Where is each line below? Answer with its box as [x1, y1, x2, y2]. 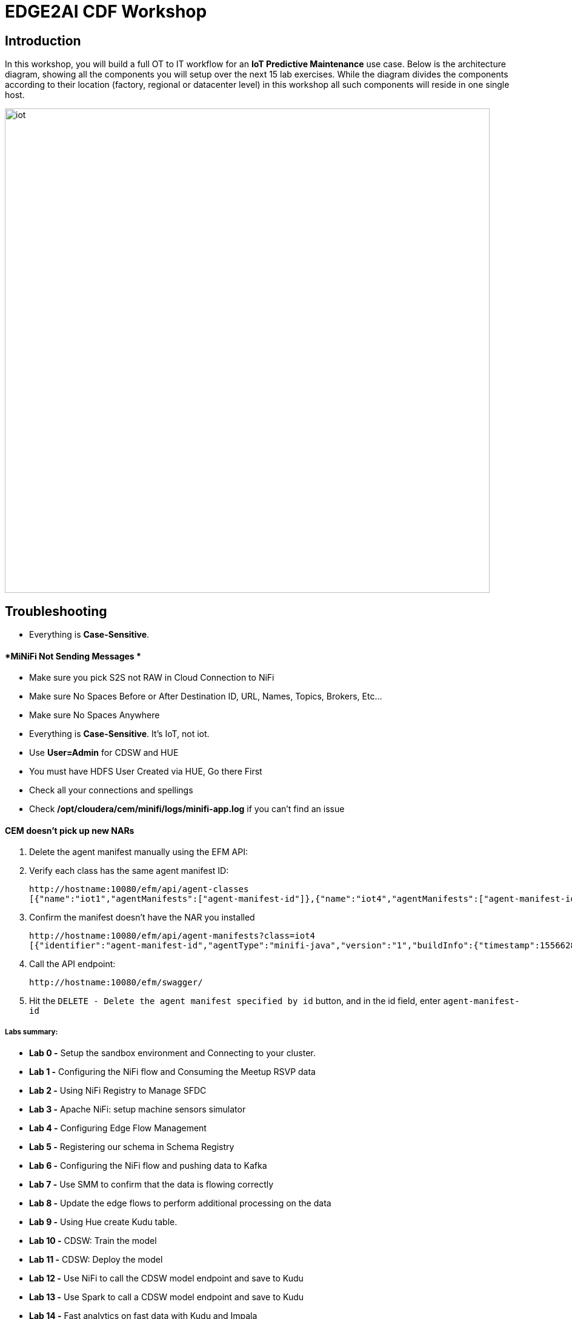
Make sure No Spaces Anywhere [29, 710, 160, 721]
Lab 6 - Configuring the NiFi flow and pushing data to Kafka [29, 1160, 267, 1171]
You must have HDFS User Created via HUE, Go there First [29, 766, 262, 777]
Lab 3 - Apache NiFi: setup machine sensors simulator [29, 1104, 246, 1115]
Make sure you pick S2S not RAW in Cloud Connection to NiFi [29, 672, 274, 683]
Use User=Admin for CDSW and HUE [29, 747, 179, 758]
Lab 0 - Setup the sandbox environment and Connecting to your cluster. [29, 1048, 316, 1059]
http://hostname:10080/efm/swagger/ [29, 977, 203, 988]
